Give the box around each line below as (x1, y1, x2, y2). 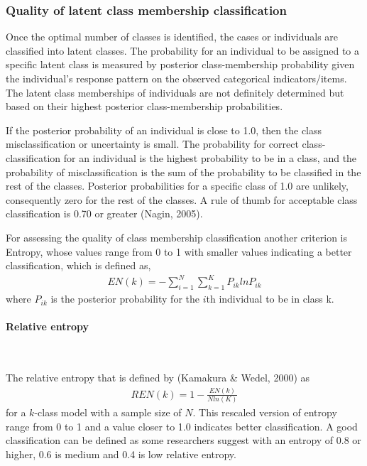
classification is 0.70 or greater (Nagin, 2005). (6, 206, 203, 221)
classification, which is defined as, (6, 258, 151, 273)
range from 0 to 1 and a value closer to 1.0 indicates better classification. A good (6, 418, 358, 433)
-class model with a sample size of (34, 405, 182, 420)
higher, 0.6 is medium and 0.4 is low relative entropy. (6, 447, 236, 462)
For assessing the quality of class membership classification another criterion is (6, 229, 348, 244)
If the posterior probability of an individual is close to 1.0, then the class (6, 122, 322, 137)
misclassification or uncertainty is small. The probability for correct (6, 136, 299, 151)
